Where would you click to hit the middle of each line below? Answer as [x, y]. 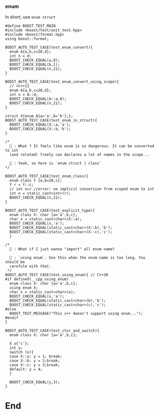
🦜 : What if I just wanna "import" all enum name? [62, 249]
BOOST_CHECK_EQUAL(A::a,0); [38, 99]
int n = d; [21, 56]
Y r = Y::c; [22, 185]
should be [15, 262]
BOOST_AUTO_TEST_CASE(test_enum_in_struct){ [51, 121]
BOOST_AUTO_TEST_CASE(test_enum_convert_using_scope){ [62, 82]
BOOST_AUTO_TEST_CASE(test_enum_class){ [47, 176]
